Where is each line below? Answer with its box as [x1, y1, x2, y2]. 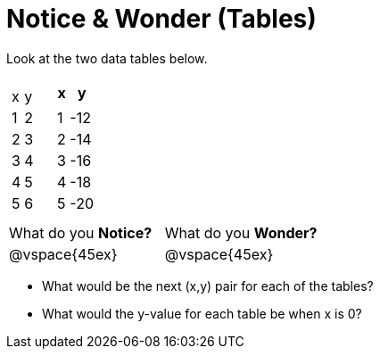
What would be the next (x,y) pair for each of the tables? [42, 277, 374, 294]
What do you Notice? [9, 223, 153, 242]
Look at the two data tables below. [6, 50, 208, 66]
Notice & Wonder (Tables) [6, 4, 317, 34]
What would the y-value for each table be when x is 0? [42, 305, 362, 321]
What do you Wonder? [164, 223, 318, 242]
